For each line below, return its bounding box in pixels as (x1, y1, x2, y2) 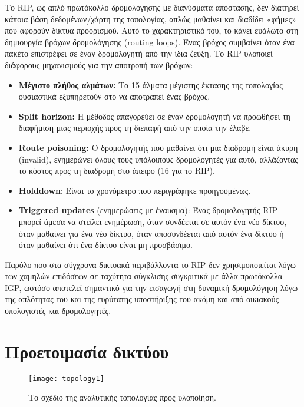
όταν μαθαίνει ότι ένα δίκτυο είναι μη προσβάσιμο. (18, 239, 193, 251)
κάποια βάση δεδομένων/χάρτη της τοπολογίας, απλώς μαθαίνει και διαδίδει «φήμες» (5, 12, 296, 25)
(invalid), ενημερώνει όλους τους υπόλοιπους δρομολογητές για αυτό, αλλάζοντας (18, 153, 298, 165)
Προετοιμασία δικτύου (5, 339, 169, 363)
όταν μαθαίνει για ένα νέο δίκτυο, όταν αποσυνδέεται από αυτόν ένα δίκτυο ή (18, 227, 284, 239)
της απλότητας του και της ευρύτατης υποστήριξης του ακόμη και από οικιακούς (5, 293, 279, 305)
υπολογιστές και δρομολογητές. (5, 305, 111, 317)
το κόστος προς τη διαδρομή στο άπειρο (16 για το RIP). (18, 164, 215, 177)
